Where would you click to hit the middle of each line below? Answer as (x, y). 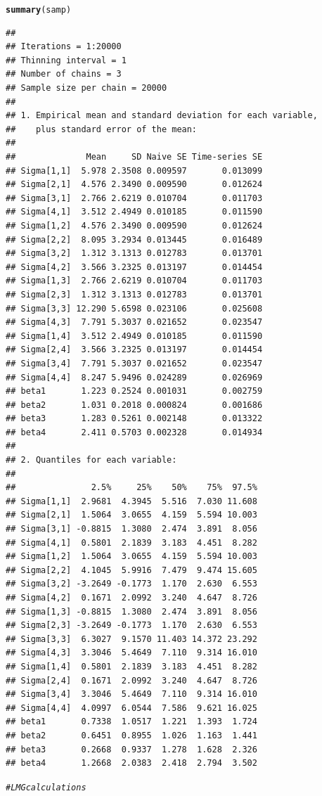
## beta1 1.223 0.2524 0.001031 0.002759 (134, 391)
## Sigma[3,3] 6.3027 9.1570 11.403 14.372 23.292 (131, 639)
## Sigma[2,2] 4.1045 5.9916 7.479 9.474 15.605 (131, 570)
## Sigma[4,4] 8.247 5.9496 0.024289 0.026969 (134, 377)
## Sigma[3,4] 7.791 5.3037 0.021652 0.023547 (134, 363)
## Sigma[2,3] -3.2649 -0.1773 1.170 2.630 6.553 (131, 625)
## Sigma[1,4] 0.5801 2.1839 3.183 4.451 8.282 (131, 666)
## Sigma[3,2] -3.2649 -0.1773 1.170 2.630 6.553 (131, 584)
